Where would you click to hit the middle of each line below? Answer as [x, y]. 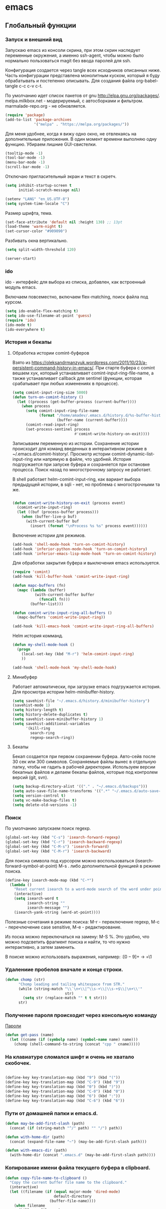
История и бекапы [28, 342]
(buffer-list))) [47, 604]
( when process [36, 406]
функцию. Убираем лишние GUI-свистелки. [51, 144]
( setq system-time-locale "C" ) [37, 203]
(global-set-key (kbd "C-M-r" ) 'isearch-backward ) [58, 851]
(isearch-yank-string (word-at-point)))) [57, 912]
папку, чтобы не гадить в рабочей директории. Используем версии [84, 767]
